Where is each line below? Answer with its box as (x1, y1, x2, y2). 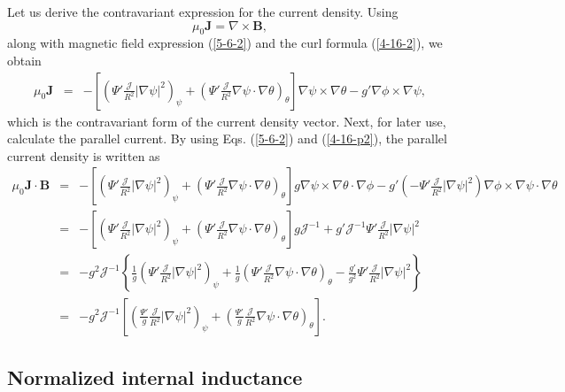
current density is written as (7, 146, 160, 165)
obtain (7, 50, 42, 69)
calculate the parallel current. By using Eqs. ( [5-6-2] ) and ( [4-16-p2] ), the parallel (7, 129, 447, 148)
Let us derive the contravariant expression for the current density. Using (7, 3, 399, 20)
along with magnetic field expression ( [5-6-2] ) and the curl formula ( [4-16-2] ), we (7, 34, 443, 52)
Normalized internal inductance (7, 363, 303, 390)
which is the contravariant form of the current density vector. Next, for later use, (7, 111, 446, 130)
